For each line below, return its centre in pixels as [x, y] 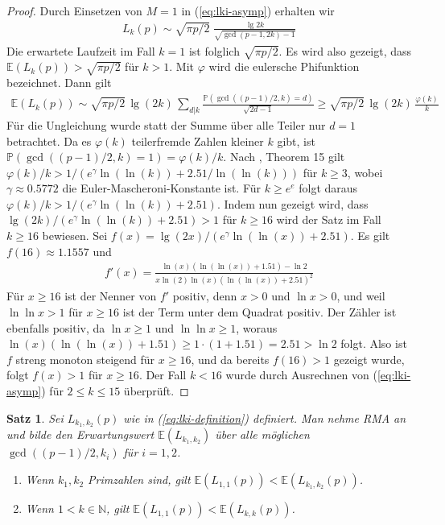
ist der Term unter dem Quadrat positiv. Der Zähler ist [260, 312]
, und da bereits [230, 359]
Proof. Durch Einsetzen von [74, 10]
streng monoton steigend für [85, 359]
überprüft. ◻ [156, 391]
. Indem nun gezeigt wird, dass [293, 203]
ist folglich [214, 50]
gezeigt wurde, [369, 359]
